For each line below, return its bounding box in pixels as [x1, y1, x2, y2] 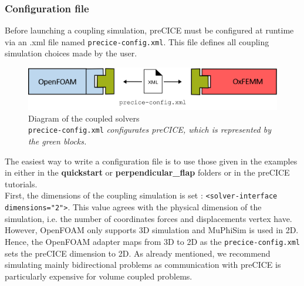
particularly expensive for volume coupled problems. [5, 270, 192, 282]
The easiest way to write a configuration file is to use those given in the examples [5, 154, 298, 167]
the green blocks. [28, 135, 87, 147]
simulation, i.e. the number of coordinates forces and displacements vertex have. [5, 212, 292, 224]
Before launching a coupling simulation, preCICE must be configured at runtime [5, 24, 294, 36]
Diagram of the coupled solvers [28, 112, 140, 124]
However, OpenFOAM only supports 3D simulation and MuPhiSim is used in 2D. [5, 224, 299, 236]
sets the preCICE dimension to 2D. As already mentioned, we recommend [5, 247, 271, 259]
